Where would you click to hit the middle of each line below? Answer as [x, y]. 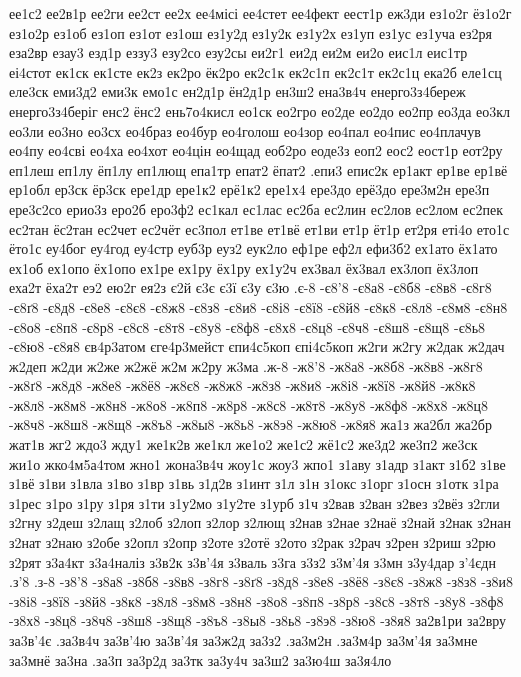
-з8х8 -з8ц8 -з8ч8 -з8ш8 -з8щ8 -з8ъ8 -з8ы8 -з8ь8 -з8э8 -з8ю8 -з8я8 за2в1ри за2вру [258, 620]
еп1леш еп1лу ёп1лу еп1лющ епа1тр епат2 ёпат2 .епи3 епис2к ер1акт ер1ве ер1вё [258, 169]
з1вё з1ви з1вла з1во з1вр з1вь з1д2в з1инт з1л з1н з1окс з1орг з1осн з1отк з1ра [254, 483]
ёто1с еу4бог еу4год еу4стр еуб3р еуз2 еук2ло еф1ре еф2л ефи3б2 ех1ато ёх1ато [253, 248]
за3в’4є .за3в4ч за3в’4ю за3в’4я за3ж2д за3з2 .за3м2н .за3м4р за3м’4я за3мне [243, 640]
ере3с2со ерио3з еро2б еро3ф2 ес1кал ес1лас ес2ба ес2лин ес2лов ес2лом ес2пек [256, 208]
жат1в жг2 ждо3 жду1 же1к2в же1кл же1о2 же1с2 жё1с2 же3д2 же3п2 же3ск [243, 444]
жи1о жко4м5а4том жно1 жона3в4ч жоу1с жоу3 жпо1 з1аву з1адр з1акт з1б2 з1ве [257, 463]
